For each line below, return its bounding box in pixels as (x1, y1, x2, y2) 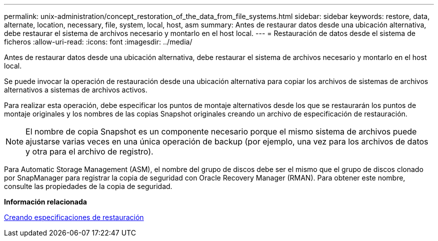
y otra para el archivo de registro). (25, 146, 153, 156)
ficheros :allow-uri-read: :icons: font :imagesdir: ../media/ (4, 37, 192, 46)
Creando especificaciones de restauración (4, 213, 144, 221)
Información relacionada (4, 197, 87, 206)
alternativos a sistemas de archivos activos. (4, 85, 147, 94)
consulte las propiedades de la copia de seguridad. (4, 182, 172, 190)
